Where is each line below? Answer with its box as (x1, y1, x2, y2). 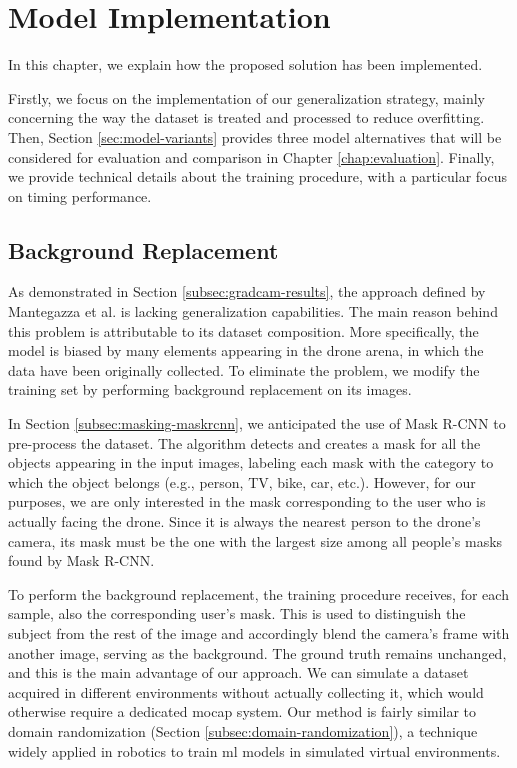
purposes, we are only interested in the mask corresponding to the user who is (8, 491, 486, 512)
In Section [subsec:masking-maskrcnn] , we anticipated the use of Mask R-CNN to (8, 413, 506, 434)
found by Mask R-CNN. (8, 550, 155, 571)
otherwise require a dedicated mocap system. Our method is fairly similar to (8, 701, 477, 722)
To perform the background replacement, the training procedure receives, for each (8, 583, 509, 604)
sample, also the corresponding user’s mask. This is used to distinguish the (8, 603, 466, 624)
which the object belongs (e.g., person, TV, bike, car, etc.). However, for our (8, 471, 476, 492)
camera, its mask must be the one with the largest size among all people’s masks (8, 530, 503, 551)
